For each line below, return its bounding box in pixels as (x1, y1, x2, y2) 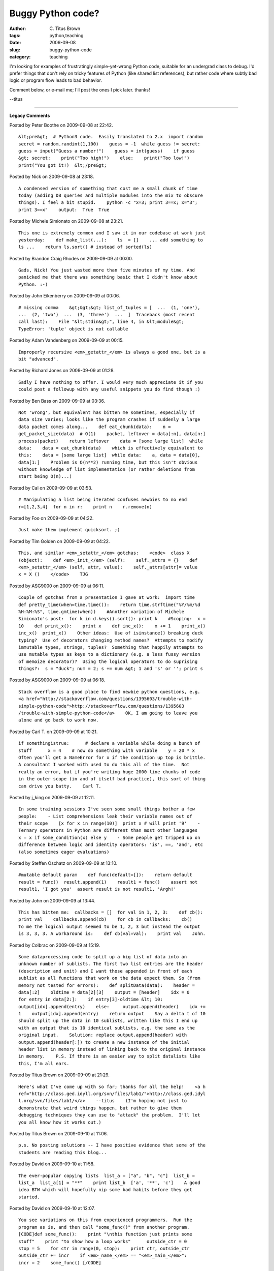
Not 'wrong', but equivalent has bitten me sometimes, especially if (18, 409, 195, 415)
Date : (9, 40, 21, 46)
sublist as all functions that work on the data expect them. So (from (18, 975, 200, 981)
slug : (9, 46, 20, 53)
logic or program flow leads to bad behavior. (9, 77, 102, 83)
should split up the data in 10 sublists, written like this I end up (18, 1018, 198, 1024)
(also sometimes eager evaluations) (18, 849, 110, 855)
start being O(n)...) (18, 473, 72, 479)
